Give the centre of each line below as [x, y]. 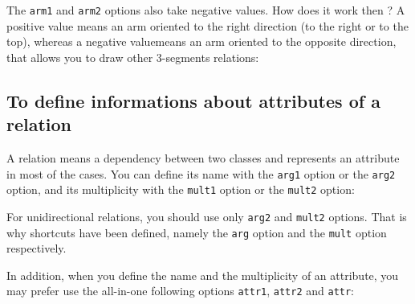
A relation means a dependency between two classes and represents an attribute [203, 158]
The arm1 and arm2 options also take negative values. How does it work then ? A [206, 10]
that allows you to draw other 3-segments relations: [133, 57]
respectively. [37, 248]
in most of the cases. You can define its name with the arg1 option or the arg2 [201, 173]
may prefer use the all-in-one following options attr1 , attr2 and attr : [181, 291]
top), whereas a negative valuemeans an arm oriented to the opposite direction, [201, 41]
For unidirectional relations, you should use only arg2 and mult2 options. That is [207, 216]
